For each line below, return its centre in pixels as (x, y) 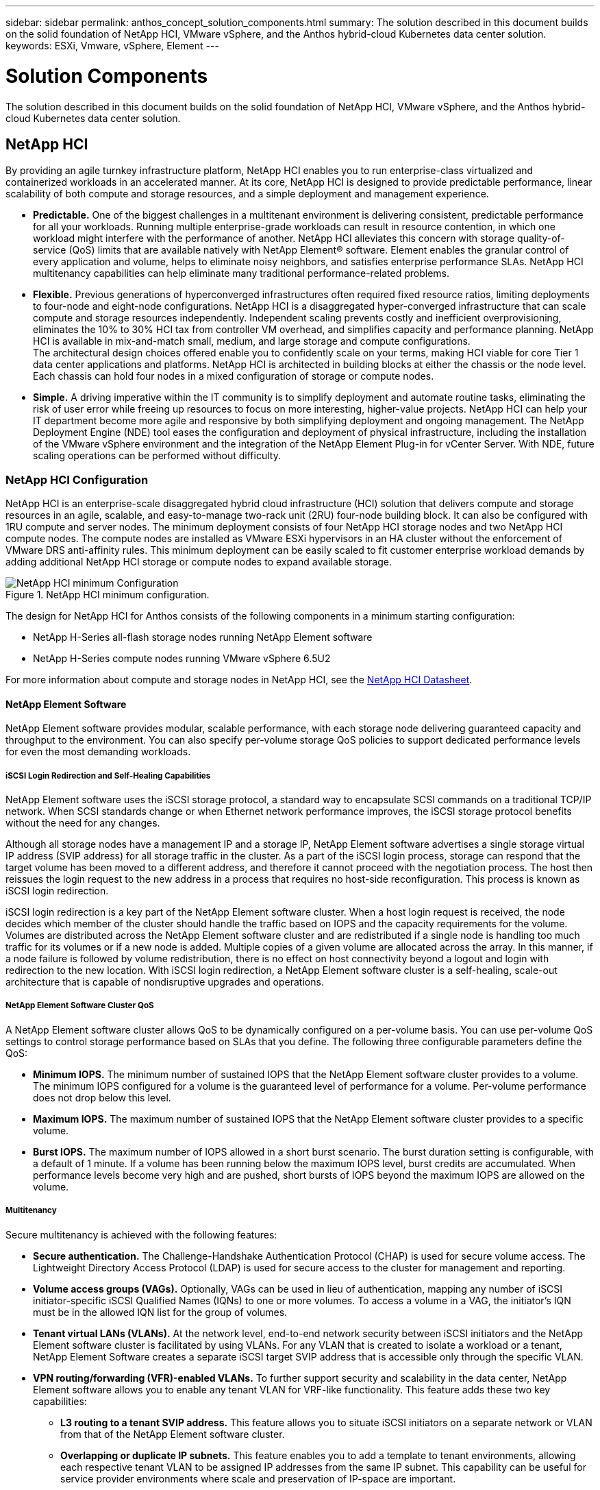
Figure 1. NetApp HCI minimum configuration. (108, 595)
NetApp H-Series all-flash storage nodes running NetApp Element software (203, 637)
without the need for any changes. (83, 823)
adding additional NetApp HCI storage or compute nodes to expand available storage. (199, 562)
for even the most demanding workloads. (98, 752)
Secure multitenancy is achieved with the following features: (141, 1234)
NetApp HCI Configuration (77, 479)
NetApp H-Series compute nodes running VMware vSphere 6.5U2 (182, 659)
